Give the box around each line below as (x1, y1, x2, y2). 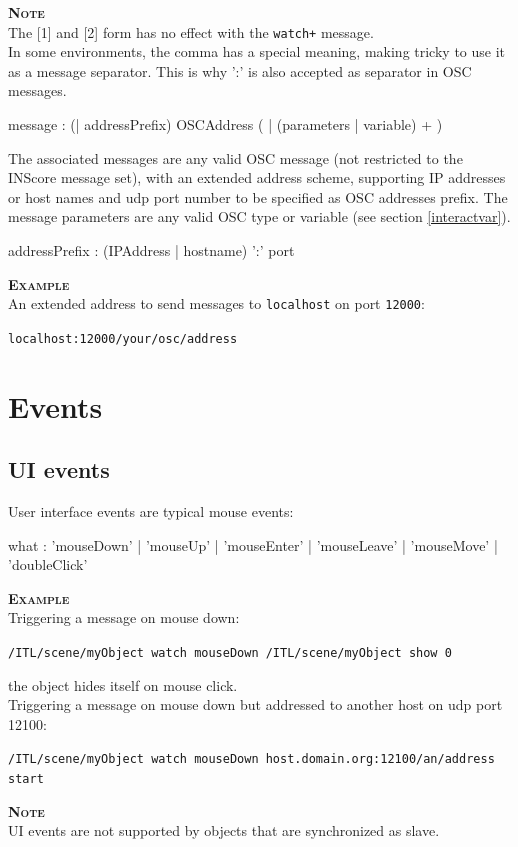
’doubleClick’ (8, 554, 88, 575)
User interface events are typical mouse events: (8, 501, 294, 522)
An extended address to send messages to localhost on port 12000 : (8, 293, 425, 314)
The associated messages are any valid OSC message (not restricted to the (8, 147, 463, 168)
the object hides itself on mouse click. (8, 674, 238, 695)
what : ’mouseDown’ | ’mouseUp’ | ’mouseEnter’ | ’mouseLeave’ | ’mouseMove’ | (8, 534, 498, 555)
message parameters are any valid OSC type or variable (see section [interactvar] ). (8, 206, 511, 227)
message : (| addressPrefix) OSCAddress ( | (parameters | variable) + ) (8, 114, 443, 135)
